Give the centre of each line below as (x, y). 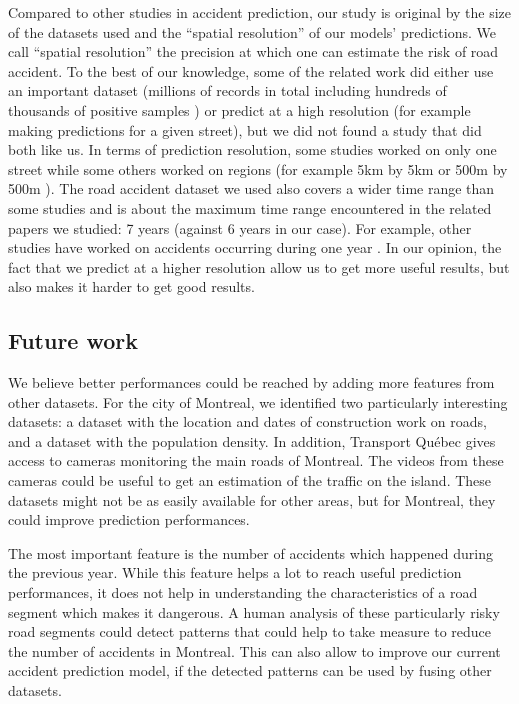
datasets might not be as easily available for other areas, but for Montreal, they (252, 499)
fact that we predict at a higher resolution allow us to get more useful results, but (259, 266)
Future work (73, 340)
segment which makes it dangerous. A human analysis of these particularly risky (254, 611)
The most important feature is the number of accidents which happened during (250, 552)
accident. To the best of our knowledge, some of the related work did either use (251, 70)
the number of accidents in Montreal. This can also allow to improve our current (254, 650)
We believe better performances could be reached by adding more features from (251, 382)
